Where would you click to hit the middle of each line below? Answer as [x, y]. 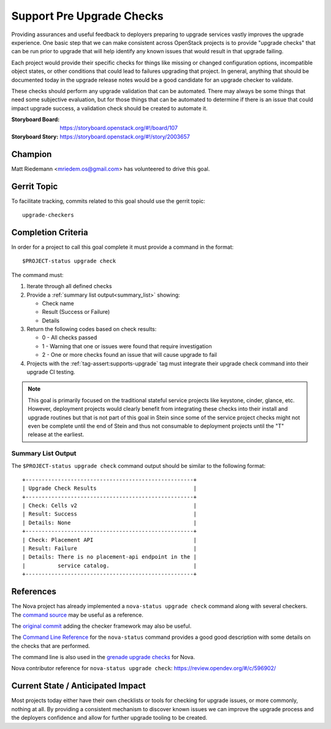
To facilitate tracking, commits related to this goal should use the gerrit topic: [108, 201]
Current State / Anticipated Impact [79, 686]
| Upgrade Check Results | [110, 488]
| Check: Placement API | [110, 540]
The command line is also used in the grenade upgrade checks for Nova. [103, 657]
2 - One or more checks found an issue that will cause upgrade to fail [129, 355]
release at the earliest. [56, 435]
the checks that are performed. [51, 646]
